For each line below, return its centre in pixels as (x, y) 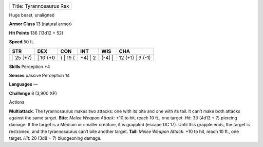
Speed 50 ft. (21, 42)
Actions (17, 102)
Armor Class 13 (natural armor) (40, 24)
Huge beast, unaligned (32, 15)
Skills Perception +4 (30, 66)
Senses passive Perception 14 (39, 75)
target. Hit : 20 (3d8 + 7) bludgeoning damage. (55, 138)
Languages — (23, 84)
